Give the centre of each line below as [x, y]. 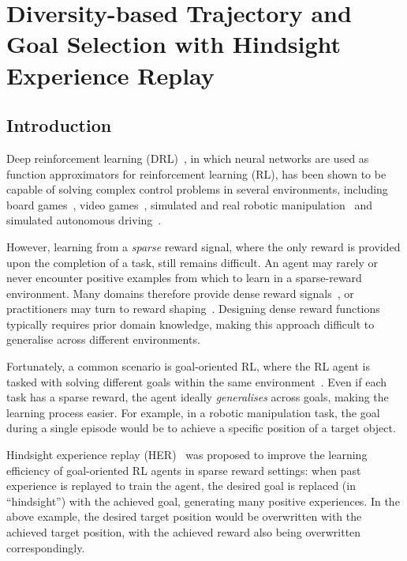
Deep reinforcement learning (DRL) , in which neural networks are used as [188, 158]
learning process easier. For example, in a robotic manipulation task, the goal [193, 412]
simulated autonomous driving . [84, 220]
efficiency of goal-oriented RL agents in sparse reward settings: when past [184, 470]
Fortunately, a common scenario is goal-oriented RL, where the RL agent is [188, 366]
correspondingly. [46, 547]
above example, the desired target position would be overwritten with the [184, 516]
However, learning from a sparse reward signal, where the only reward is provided [203, 246]
